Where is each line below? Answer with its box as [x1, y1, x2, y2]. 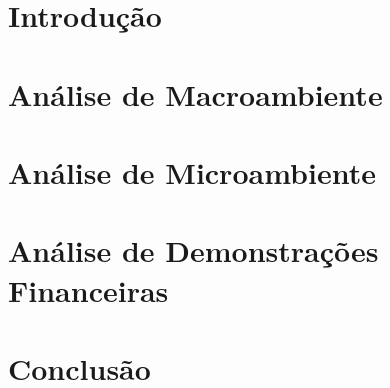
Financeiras [8, 269, 169, 310]
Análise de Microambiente [8, 151, 376, 192]
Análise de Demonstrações [8, 230, 379, 271]
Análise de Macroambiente [8, 73, 383, 114]
